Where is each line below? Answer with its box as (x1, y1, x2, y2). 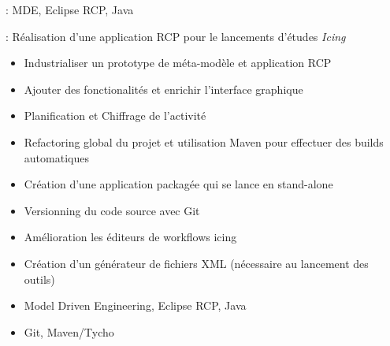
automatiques (24, 149, 89, 166)
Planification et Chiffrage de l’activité (24, 107, 206, 124)
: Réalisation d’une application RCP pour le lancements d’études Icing (6, 28, 346, 44)
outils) (24, 270, 55, 287)
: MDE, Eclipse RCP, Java (6, 2, 134, 17)
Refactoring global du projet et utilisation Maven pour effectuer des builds (24, 133, 384, 150)
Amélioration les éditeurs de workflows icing (24, 229, 237, 245)
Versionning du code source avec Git (24, 202, 200, 218)
